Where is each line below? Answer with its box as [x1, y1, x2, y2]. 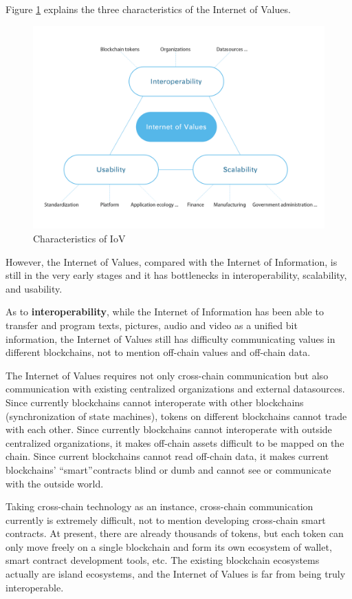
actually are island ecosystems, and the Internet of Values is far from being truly [5, 567, 346, 581]
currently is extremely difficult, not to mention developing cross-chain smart [5, 512, 326, 527]
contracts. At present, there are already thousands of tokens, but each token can [5, 526, 344, 540]
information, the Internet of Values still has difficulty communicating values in [5, 331, 335, 346]
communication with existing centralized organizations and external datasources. [5, 381, 345, 396]
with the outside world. [5, 476, 104, 490]
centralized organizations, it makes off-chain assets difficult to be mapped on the [5, 435, 344, 450]
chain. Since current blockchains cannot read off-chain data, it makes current [5, 449, 329, 463]
